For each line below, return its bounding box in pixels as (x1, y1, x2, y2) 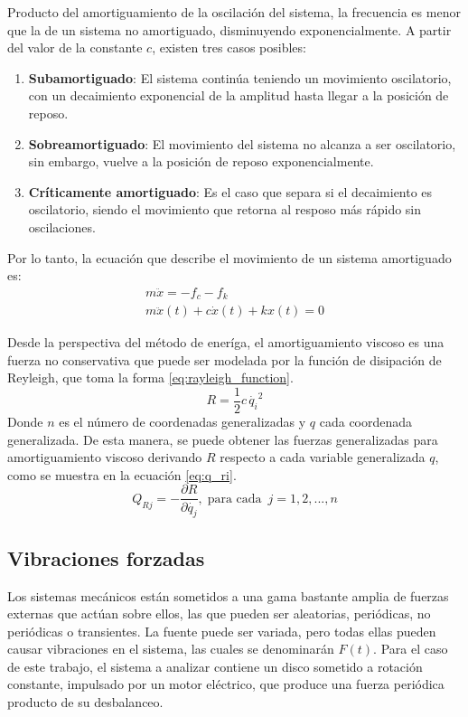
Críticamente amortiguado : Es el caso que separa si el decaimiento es (28, 182, 433, 201)
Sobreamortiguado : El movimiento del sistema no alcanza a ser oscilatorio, (28, 134, 456, 153)
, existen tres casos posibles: (152, 38, 306, 57)
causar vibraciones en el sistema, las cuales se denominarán (7, 639, 334, 658)
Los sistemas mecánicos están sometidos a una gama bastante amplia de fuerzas (7, 586, 449, 605)
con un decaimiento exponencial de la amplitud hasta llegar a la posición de (28, 86, 449, 105)
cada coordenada (319, 412, 413, 431)
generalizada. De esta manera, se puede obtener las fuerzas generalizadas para (7, 429, 438, 448)
